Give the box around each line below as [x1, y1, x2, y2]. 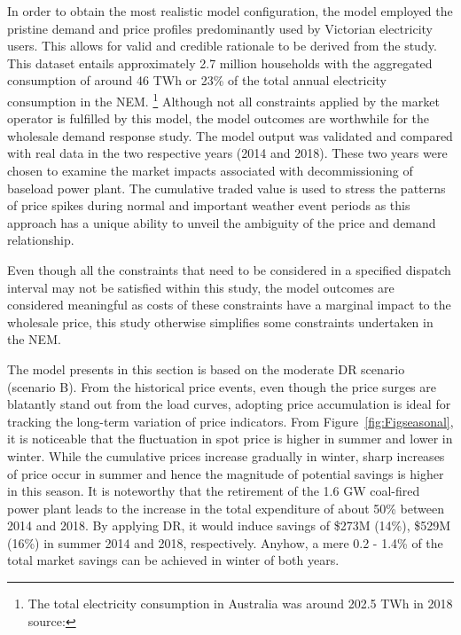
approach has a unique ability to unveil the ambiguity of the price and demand [7, 213, 436, 231]
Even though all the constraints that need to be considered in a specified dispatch [7, 260, 451, 278]
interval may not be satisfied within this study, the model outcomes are [7, 278, 395, 296]
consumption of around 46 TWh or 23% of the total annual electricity [7, 71, 387, 90]
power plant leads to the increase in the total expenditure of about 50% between [7, 498, 444, 517]
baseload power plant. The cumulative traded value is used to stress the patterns [7, 178, 446, 197]
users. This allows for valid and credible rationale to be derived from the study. [7, 36, 437, 55]
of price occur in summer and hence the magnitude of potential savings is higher [7, 464, 444, 482]
